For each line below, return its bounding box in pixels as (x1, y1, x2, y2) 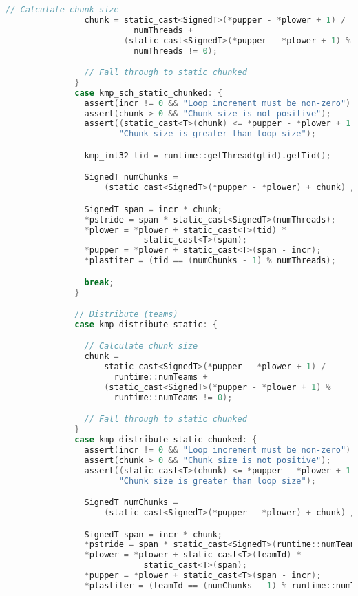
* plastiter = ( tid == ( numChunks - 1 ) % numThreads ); (84, 256, 336, 266)
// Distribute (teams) (74, 309, 178, 320)
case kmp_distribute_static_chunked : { (74, 435, 257, 445)
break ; (84, 277, 114, 287)
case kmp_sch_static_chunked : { (74, 88, 223, 98)
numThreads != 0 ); (134, 45, 218, 56)
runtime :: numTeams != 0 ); (114, 392, 233, 402)
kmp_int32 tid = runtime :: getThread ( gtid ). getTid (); (84, 150, 331, 161)
